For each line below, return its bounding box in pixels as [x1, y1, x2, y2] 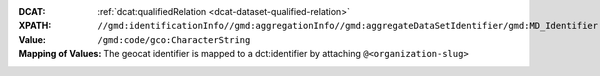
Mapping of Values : [18, 48, 102, 60]
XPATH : [18, 20, 52, 32]
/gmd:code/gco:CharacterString [97, 34, 251, 45]
